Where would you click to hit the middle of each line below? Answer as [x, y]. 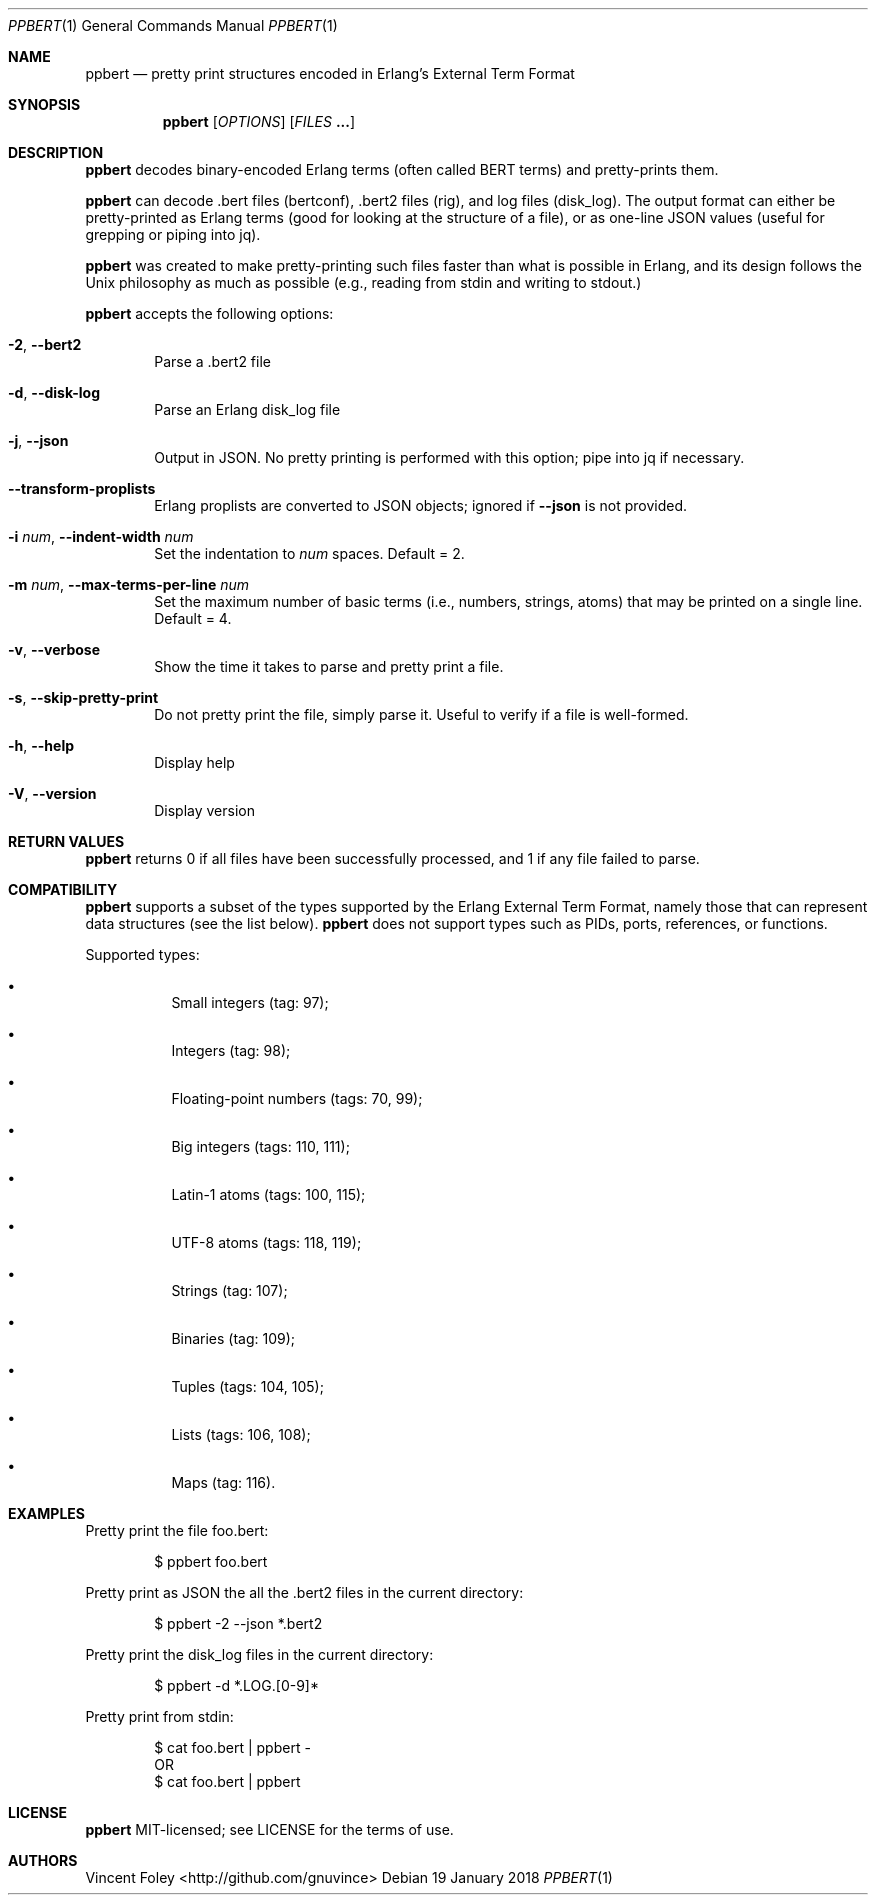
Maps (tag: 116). [223, 1482]
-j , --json [38, 440]
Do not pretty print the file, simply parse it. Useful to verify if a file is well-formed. [421, 714]
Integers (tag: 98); [231, 1050]
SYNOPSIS [44, 104]
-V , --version [52, 793]
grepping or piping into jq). [173, 234]
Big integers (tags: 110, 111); [260, 1146]
